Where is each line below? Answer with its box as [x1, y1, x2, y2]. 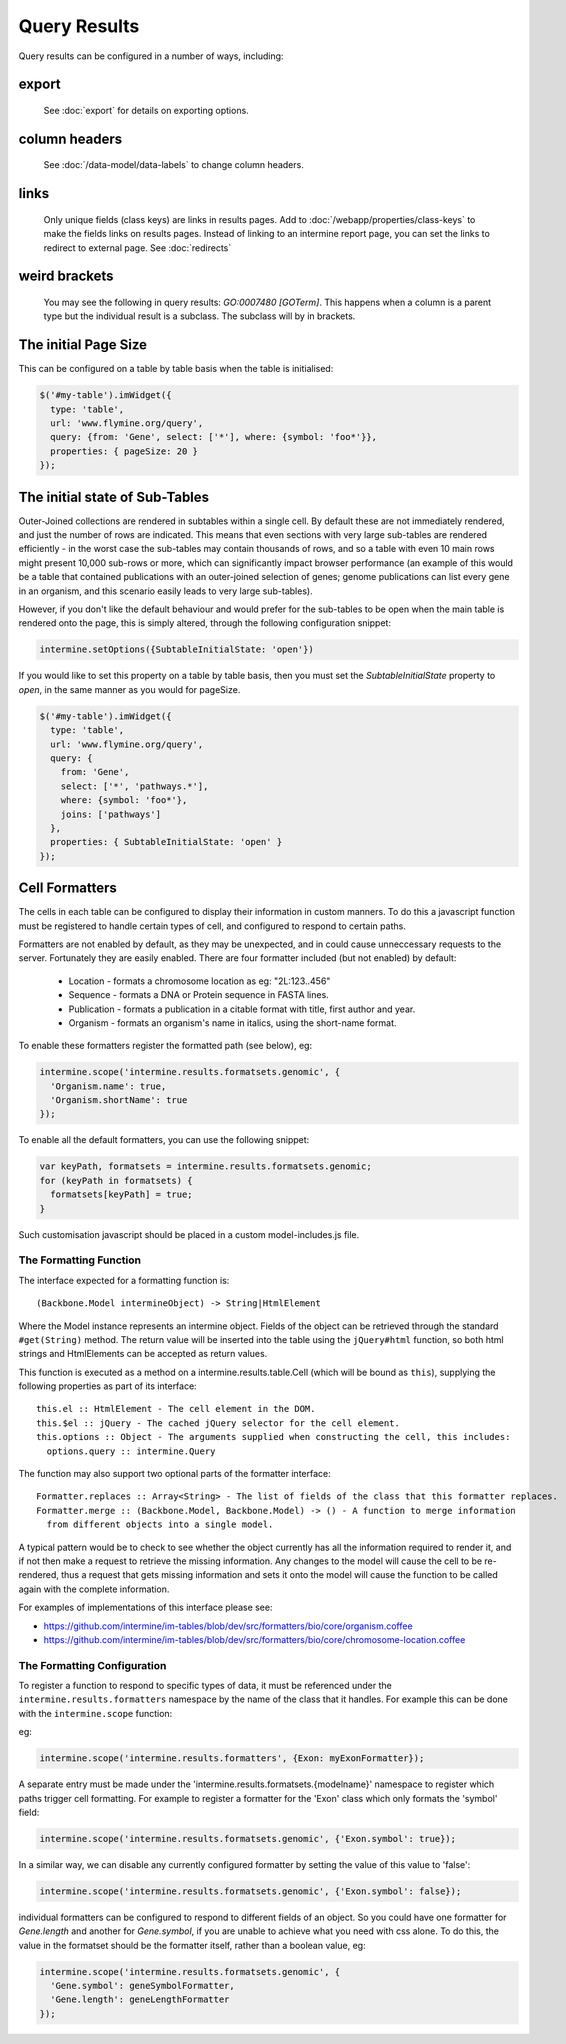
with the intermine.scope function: [18, 1707, 173, 1719]
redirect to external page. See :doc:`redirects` [43, 241, 232, 254]
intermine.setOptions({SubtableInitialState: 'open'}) [39, 644, 314, 655]
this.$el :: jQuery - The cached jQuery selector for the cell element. [36, 1417, 400, 1429]
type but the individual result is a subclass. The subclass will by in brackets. [43, 310, 356, 322]
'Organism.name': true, [50, 1080, 167, 1092]
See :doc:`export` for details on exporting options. [43, 104, 249, 116]
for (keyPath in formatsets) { [39, 1175, 194, 1186]
